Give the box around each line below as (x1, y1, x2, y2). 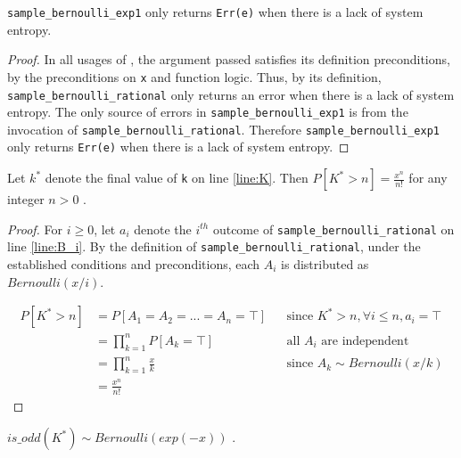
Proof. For (7, 219, 63, 238)
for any (408, 168, 448, 187)
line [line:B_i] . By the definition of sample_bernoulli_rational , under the (7, 237, 421, 256)
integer (7, 190, 45, 209)
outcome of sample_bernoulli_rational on (212, 219, 455, 238)
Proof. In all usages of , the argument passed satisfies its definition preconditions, (7, 50, 450, 69)
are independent (321, 334, 409, 348)
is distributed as (281, 255, 369, 274)
